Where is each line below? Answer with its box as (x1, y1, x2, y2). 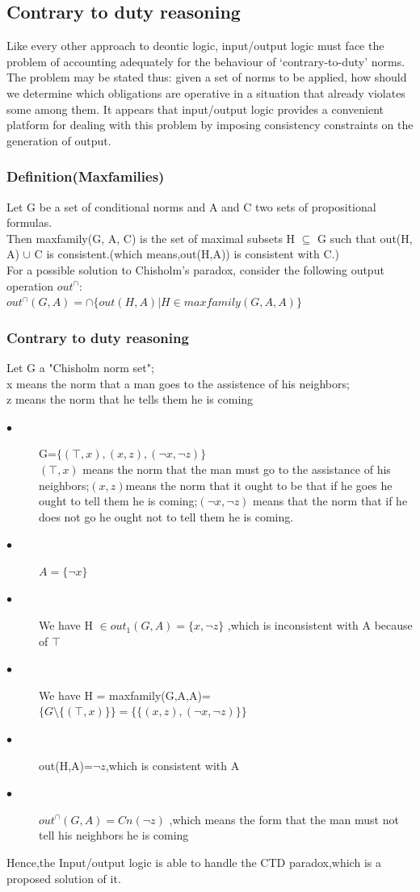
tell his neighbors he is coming (39, 827, 189, 844)
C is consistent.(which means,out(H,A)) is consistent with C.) (34, 245, 339, 262)
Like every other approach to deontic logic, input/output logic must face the (6, 37, 384, 54)
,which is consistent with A (105, 756, 240, 773)
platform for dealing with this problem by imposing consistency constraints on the (6, 116, 414, 133)
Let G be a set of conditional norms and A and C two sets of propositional (6, 198, 376, 215)
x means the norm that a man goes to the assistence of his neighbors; (6, 375, 350, 392)
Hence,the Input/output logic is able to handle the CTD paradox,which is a (6, 854, 381, 871)
